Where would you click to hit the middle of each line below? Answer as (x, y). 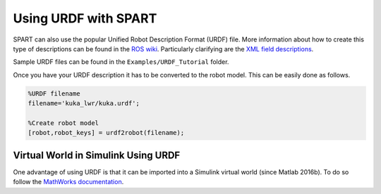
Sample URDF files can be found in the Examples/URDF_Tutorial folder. (121, 62)
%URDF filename (54, 93)
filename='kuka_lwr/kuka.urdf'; (84, 103)
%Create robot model (63, 123)
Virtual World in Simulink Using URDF (97, 155)
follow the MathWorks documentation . (68, 182)
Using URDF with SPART (85, 18)
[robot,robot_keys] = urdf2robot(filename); (106, 133)
